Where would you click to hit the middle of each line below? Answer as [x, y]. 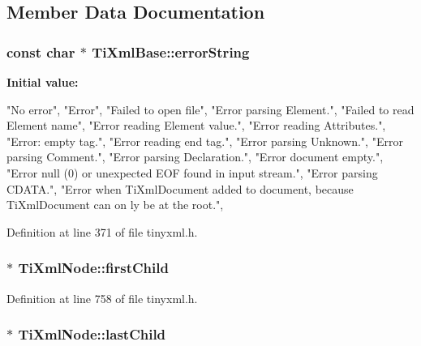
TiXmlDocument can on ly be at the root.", [115, 205]
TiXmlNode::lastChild [92, 334]
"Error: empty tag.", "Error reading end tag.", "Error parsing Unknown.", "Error [205, 141]
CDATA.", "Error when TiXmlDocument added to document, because [180, 188]
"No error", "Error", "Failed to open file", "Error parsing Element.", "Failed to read [210, 109]
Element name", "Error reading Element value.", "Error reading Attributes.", [196, 125]
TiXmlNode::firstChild [93, 268]
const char [41, 51]
